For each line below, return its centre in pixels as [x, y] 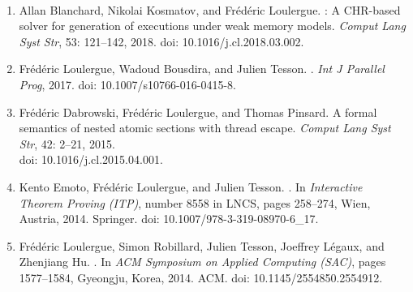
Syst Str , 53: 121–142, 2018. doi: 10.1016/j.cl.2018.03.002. [161, 41]
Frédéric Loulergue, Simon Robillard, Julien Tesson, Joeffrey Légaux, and [202, 245]
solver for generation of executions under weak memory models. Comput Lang [212, 26]
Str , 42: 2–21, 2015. [67, 143]
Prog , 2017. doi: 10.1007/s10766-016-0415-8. [127, 84]
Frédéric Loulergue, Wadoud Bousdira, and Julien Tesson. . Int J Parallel [202, 69]
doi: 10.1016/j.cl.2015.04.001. [91, 159]
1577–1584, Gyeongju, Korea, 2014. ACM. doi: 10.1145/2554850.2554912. [201, 277]
